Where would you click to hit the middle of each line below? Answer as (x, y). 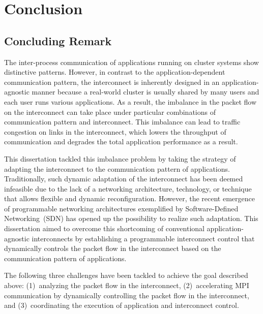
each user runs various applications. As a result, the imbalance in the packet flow (130, 101)
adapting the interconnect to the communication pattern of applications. (117, 168)
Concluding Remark (58, 40)
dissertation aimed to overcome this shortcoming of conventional (104, 228)
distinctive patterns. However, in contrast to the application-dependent (115, 72)
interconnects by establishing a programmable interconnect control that (143, 238)
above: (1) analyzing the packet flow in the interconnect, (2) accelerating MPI (127, 285)
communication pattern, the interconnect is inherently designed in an (112, 82)
